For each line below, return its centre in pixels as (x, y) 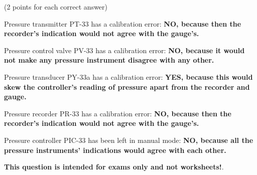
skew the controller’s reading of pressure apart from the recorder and (127, 86)
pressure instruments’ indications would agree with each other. (115, 150)
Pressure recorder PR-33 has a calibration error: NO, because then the (118, 113)
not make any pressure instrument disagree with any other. (109, 60)
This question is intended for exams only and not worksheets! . (114, 167)
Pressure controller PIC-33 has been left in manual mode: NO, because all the (129, 140)
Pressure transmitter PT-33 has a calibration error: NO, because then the (123, 23)
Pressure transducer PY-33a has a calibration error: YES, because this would (128, 76)
